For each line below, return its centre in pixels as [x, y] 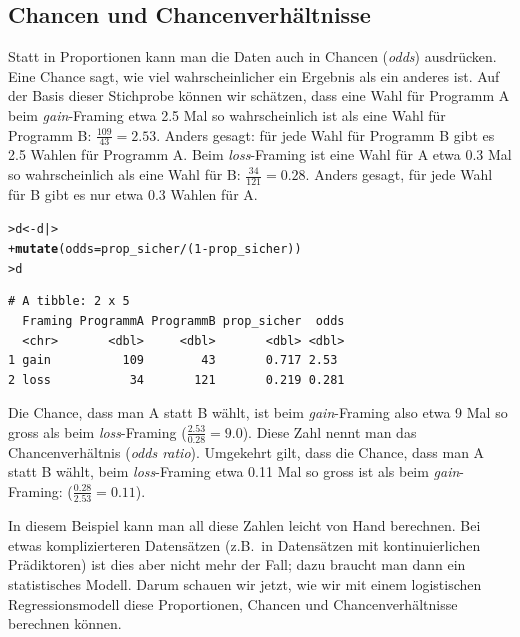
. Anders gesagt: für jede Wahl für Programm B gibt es [325, 134]
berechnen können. [65, 623]
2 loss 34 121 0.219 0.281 [176, 379]
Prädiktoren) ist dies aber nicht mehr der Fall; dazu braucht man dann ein [237, 564]
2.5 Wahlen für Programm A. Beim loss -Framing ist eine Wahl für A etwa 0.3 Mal [260, 154]
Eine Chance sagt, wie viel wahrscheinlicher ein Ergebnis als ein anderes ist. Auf [254, 75]
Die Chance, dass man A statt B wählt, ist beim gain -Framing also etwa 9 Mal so [258, 412]
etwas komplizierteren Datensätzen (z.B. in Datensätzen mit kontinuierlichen [244, 544]
